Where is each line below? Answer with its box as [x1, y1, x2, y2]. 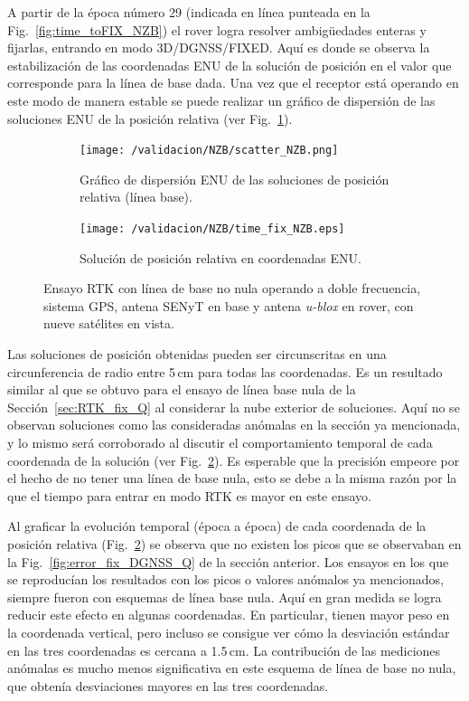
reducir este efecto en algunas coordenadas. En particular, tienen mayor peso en [7, 605, 450, 624]
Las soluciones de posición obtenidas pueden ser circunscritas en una [7, 345, 387, 364]
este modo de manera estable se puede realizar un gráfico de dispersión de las [7, 90, 436, 109]
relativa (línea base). [80, 187, 192, 206]
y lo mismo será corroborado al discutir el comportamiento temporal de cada [7, 433, 433, 451]
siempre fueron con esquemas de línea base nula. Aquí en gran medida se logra [7, 587, 442, 606]
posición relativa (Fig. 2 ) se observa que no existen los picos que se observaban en [7, 534, 462, 553]
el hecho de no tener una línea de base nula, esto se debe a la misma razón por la [7, 469, 457, 488]
